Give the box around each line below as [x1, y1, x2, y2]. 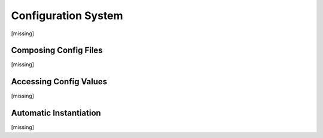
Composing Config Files [11, 45, 103, 56]
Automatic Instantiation [11, 108, 101, 118]
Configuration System [11, 9, 123, 22]
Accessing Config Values [11, 76, 108, 87]
